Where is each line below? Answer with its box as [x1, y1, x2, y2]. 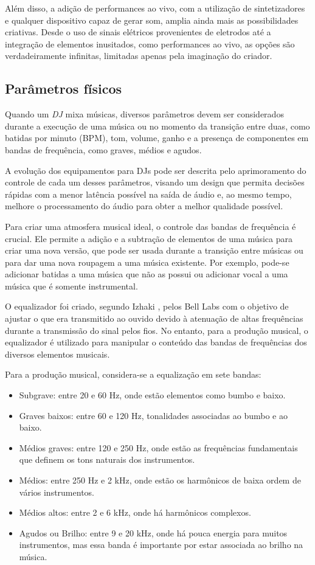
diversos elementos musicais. [5, 347, 110, 360]
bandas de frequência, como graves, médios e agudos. [5, 143, 202, 156]
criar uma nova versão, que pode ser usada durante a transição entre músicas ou [5, 244, 303, 257]
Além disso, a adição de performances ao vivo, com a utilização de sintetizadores [5, 2, 305, 14]
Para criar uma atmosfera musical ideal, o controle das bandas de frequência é [5, 220, 296, 232]
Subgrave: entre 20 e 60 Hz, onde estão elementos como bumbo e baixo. [19, 389, 286, 401]
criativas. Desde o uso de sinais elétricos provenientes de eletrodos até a [5, 26, 271, 38]
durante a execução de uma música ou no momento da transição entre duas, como [5, 119, 310, 132]
